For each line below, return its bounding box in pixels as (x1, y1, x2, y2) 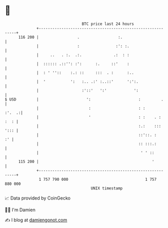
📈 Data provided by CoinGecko (5, 195, 71, 201)
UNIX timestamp (91, 185, 123, 191)
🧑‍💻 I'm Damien (5, 207, 36, 213)
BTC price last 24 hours (81, 21, 135, 26)
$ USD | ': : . (5, 96, 164, 102)
